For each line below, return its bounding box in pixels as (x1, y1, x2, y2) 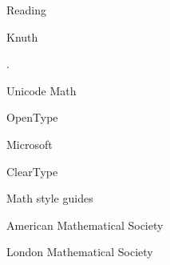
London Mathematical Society (6, 243, 153, 260)
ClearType (6, 163, 58, 179)
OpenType (6, 109, 58, 126)
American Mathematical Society (6, 216, 164, 233)
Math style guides (6, 190, 93, 207)
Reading (6, 2, 46, 18)
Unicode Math (6, 82, 77, 98)
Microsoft (6, 135, 53, 152)
